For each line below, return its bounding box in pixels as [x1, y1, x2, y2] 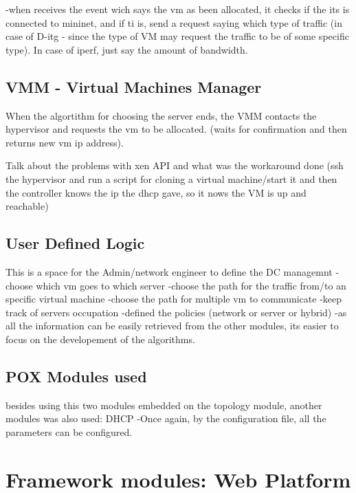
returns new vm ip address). [5, 135, 124, 149]
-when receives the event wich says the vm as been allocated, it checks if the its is [5, 2, 350, 16]
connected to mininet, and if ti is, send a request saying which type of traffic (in [5, 15, 342, 30]
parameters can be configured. [5, 424, 133, 439]
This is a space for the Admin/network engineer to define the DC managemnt [5, 264, 333, 278]
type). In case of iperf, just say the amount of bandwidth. [5, 42, 248, 56]
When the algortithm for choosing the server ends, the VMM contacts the [5, 108, 317, 122]
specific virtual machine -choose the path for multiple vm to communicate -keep [5, 292, 342, 306]
